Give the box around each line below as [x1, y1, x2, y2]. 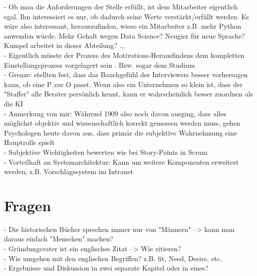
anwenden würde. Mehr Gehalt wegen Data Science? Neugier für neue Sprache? [4, 30, 245, 41]
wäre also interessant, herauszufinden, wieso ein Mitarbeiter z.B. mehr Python [4, 21, 241, 31]
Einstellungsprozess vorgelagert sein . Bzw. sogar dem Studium [4, 59, 195, 70]
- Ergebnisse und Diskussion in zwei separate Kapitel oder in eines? [4, 263, 208, 273]
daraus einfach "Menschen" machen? [4, 233, 113, 244]
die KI [4, 98, 23, 108]
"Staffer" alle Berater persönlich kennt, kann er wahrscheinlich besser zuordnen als [4, 89, 253, 99]
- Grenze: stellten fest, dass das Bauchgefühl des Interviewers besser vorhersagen [4, 69, 248, 80]
